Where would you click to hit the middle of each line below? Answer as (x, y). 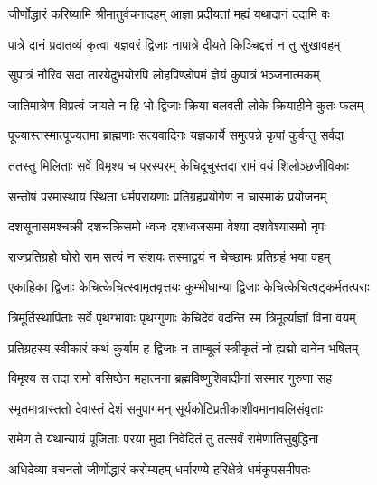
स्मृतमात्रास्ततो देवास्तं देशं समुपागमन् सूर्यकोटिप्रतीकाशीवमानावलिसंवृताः (165, 408)
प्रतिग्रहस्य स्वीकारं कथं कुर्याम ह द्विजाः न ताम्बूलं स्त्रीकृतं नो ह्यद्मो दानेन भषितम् (184, 347)
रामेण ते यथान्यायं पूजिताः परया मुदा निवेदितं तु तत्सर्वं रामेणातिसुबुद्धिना (164, 438)
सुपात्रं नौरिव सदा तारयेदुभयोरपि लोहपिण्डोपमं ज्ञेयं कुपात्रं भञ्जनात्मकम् (164, 75)
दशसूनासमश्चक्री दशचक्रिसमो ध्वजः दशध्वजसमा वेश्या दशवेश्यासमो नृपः (167, 226)
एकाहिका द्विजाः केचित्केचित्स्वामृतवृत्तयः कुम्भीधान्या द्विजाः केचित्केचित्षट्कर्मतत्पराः (189, 287)
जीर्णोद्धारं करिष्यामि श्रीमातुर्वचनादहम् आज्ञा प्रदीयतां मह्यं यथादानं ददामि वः (169, 14)
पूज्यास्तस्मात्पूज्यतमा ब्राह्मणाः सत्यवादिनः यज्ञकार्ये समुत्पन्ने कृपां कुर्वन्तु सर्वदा (176, 135)
